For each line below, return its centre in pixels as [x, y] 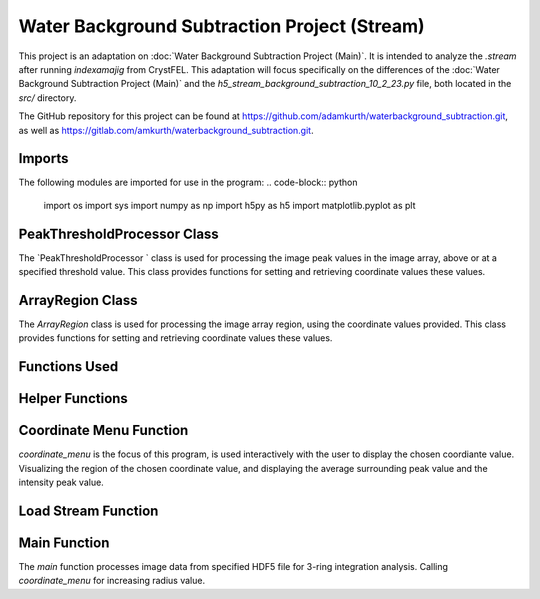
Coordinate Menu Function [103, 430]
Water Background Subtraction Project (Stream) [221, 26]
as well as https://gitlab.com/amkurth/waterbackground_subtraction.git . [166, 130]
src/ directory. [47, 97]
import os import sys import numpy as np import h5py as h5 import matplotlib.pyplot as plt [229, 205]
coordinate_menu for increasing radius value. [111, 581]
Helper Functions [73, 398]
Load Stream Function [88, 510]
